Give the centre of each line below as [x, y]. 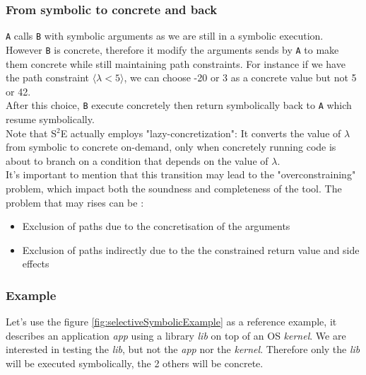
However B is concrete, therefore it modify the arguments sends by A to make [172, 49]
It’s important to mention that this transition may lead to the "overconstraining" [181, 174]
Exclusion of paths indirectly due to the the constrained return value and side [191, 249]
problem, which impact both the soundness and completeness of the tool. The [174, 188]
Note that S [31, 133]
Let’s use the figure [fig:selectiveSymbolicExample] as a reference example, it [171, 322]
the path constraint [47, 77]
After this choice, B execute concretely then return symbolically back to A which [179, 105]
